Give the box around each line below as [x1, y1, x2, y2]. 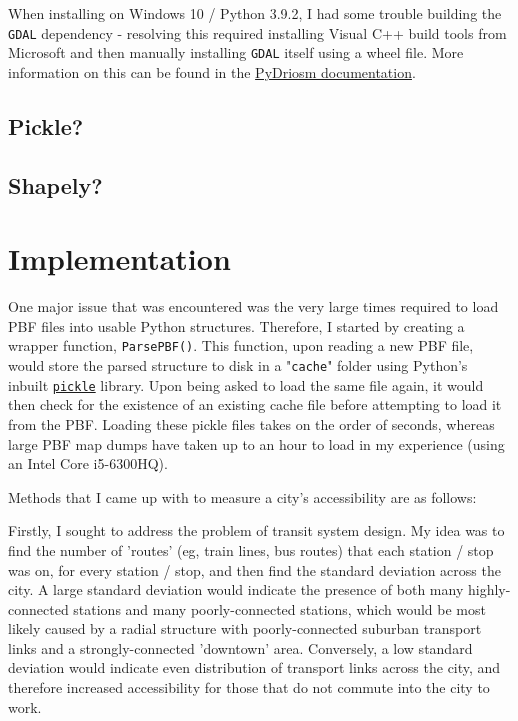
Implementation [8, 238, 231, 279]
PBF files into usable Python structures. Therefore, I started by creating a [8, 315, 465, 336]
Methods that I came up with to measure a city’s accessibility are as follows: [8, 486, 477, 507]
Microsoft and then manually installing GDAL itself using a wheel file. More [8, 42, 464, 63]
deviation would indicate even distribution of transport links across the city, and [8, 657, 501, 678]
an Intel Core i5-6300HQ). [8, 453, 168, 474]
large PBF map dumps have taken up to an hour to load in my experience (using [8, 433, 505, 454]
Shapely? [8, 169, 103, 200]
